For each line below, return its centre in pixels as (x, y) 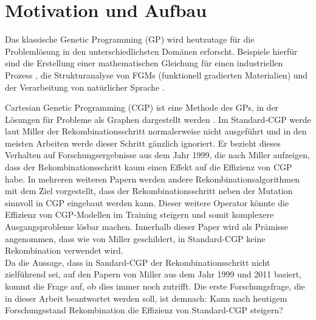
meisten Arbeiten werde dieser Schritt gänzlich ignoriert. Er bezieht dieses (143, 143)
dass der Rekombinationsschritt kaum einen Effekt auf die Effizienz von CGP (149, 167)
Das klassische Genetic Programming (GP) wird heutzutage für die (130, 39)
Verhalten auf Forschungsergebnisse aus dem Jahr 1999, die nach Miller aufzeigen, (157, 155)
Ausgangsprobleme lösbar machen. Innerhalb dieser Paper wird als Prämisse (147, 227)
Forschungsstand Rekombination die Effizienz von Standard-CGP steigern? (144, 310)
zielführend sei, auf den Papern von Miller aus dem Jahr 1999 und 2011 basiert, (153, 274)
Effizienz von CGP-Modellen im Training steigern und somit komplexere (139, 214)
